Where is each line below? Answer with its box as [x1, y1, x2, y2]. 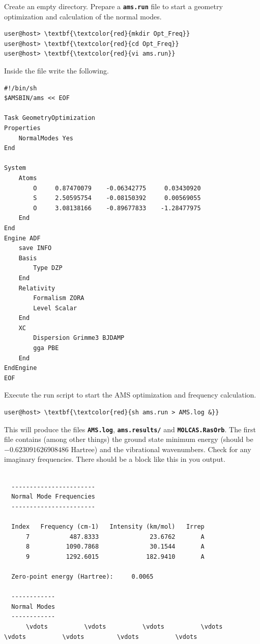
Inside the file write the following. [4, 65, 109, 76]
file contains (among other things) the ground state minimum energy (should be [4, 434, 253, 444]
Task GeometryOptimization [4, 114, 95, 122]
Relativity [18, 284, 55, 292]
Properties [4, 125, 41, 132]
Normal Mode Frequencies [11, 493, 95, 501]
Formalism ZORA [33, 294, 84, 302]
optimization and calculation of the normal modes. [4, 11, 162, 21]
